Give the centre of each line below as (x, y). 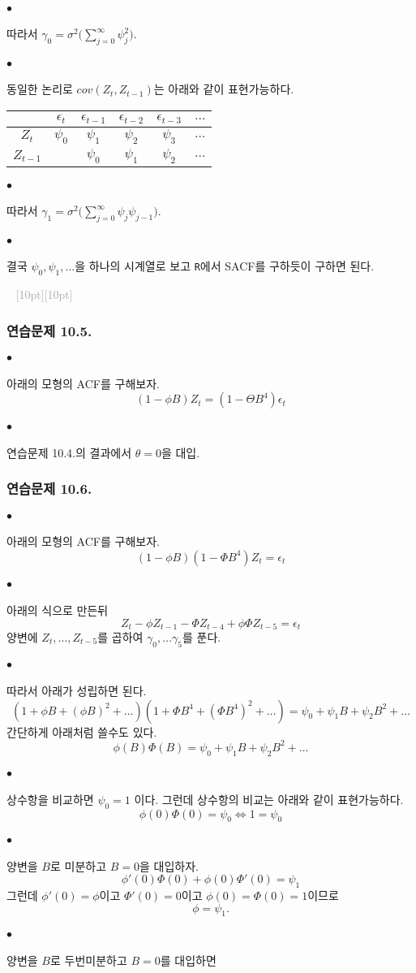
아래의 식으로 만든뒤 (58, 610)
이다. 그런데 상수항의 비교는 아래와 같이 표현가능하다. (269, 799)
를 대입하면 (188, 960)
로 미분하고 (78, 865)
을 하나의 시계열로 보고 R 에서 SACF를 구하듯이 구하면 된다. (225, 266)
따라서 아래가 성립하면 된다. (77, 691)
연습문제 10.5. (49, 330)
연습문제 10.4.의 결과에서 (69, 452)
